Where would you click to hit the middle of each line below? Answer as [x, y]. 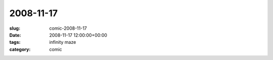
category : [20, 49]
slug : [15, 28]
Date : [15, 35]
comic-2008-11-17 [68, 28]
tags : [15, 42]
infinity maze [63, 42]
